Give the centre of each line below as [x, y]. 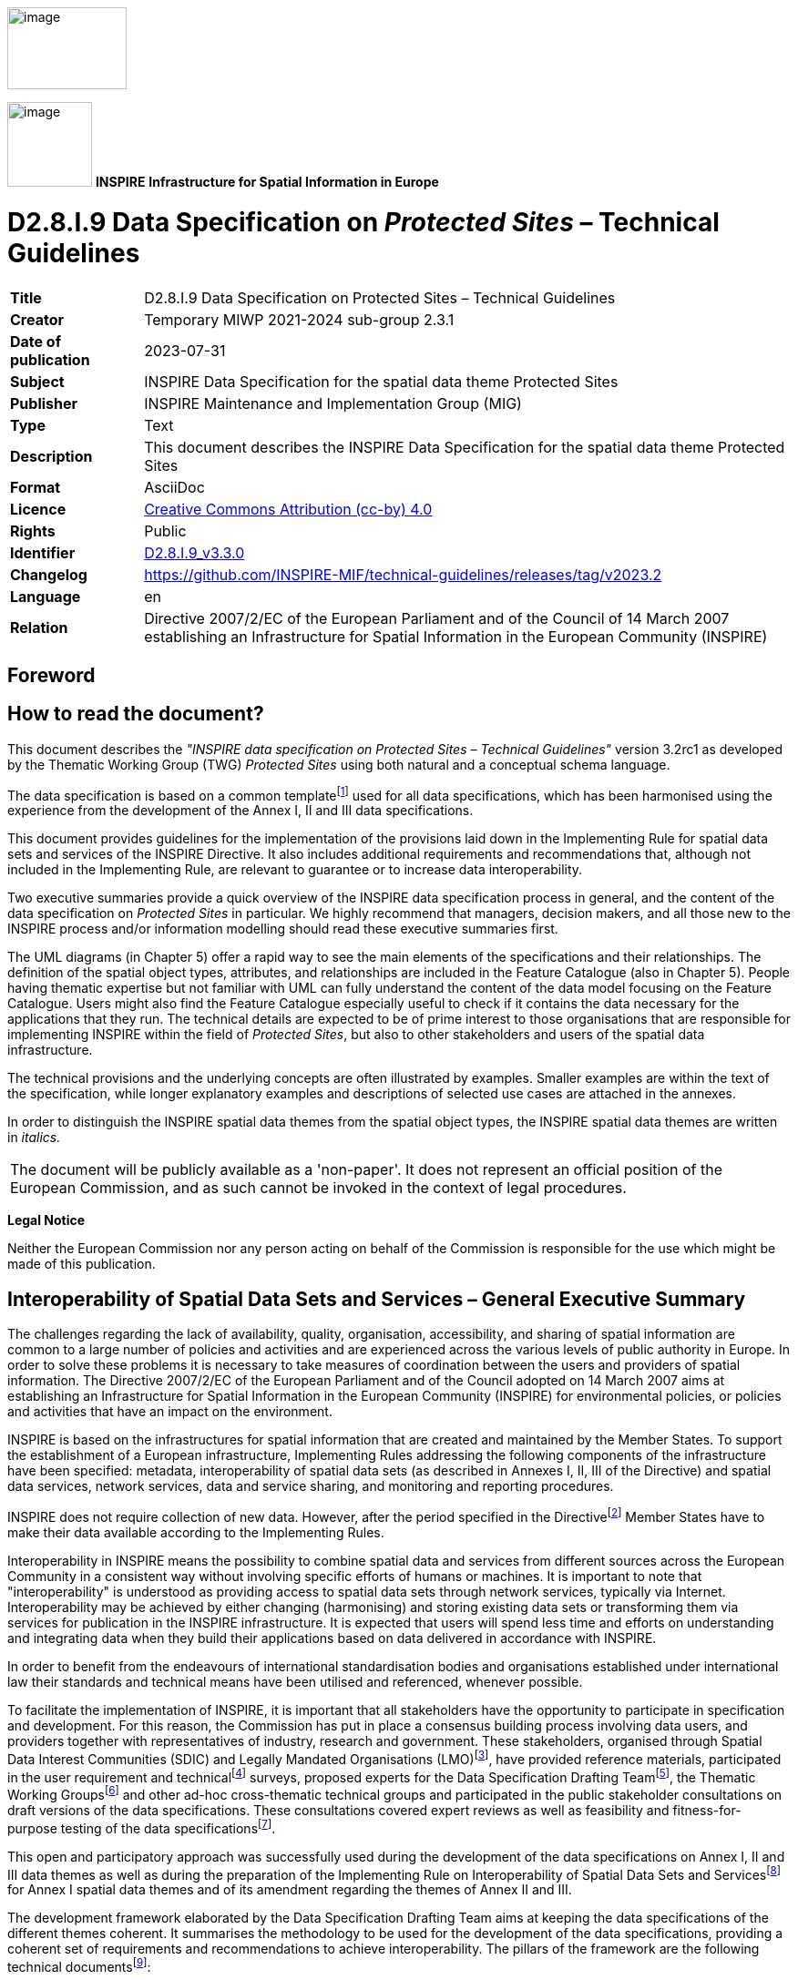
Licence [38, 509]
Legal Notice [46, 1220]
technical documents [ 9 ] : [79, 1965]
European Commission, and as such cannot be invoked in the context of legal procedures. [318, 1188]
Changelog [49, 574]
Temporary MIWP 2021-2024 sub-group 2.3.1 [299, 319]
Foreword [51, 675]
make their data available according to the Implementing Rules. [196, 1532]
